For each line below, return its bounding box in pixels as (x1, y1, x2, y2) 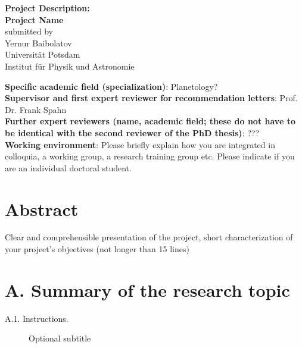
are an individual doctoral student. (5, 161, 132, 174)
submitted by (5, 25, 53, 37)
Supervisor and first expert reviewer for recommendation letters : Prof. (5, 92, 298, 104)
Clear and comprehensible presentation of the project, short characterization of (5, 231, 293, 243)
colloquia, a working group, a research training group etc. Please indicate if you (5, 150, 295, 162)
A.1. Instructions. (5, 312, 69, 324)
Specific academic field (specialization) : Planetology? (5, 80, 218, 92)
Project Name (5, 13, 64, 26)
